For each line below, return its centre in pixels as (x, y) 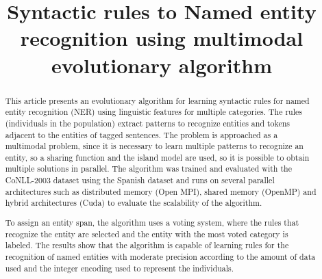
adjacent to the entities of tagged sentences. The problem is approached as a (141, 134)
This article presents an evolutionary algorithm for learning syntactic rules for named (157, 100)
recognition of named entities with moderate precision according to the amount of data (160, 256)
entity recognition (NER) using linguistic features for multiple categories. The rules (153, 112)
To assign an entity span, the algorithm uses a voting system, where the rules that (152, 222)
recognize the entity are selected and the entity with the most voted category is (147, 234)
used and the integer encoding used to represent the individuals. (120, 268)
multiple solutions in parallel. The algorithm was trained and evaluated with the (148, 169)
